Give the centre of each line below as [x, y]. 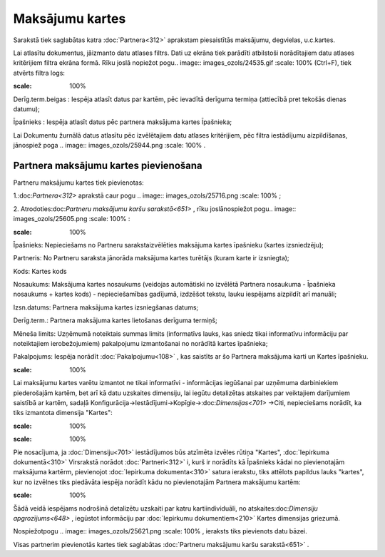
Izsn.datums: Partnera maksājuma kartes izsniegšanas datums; [106, 307]
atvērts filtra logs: [39, 73]
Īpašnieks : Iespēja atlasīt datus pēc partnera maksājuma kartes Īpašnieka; [122, 122]
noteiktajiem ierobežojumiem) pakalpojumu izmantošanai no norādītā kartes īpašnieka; [140, 344]
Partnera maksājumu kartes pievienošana [108, 165]
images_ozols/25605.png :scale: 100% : [72, 219]
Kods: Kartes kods [40, 271]
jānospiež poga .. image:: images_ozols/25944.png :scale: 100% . [109, 145]
